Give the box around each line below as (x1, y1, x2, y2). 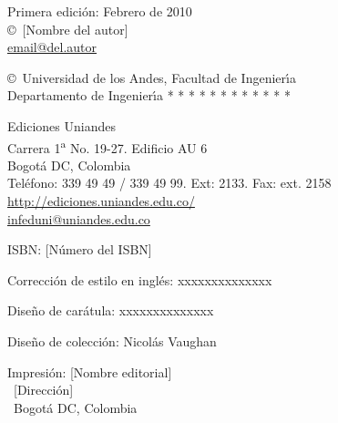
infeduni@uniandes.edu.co (7, 209, 150, 228)
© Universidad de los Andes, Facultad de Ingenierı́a (7, 67, 296, 87)
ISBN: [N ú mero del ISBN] (7, 240, 152, 259)
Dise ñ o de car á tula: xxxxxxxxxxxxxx (7, 301, 214, 320)
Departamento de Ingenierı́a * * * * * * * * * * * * (7, 86, 291, 105)
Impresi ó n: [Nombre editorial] (7, 362, 172, 381)
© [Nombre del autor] (7, 19, 128, 38)
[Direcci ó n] (13, 380, 74, 399)
